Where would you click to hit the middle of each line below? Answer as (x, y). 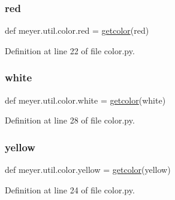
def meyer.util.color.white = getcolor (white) (85, 100)
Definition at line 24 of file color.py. (70, 189)
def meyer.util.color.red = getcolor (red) (77, 30)
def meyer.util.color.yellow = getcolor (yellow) (88, 170)
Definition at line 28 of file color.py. (70, 120)
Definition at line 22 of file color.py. (70, 50)
